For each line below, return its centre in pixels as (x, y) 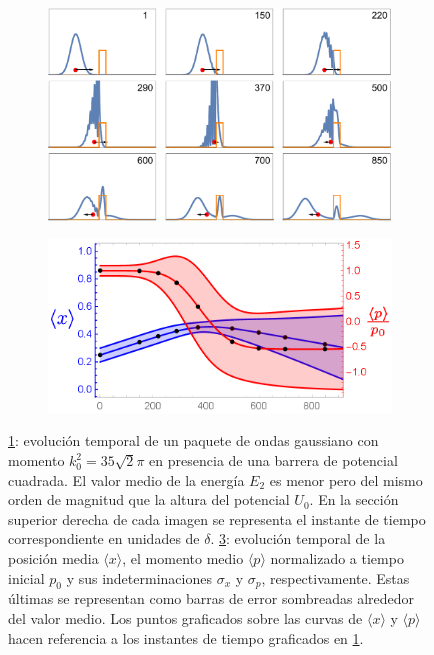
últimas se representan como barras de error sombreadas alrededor (211, 598)
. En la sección (354, 499)
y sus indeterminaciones (139, 577)
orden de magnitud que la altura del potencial (149, 499)
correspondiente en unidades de (104, 538)
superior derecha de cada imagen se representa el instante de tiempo (217, 518)
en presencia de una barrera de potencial (273, 460)
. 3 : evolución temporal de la (298, 538)
